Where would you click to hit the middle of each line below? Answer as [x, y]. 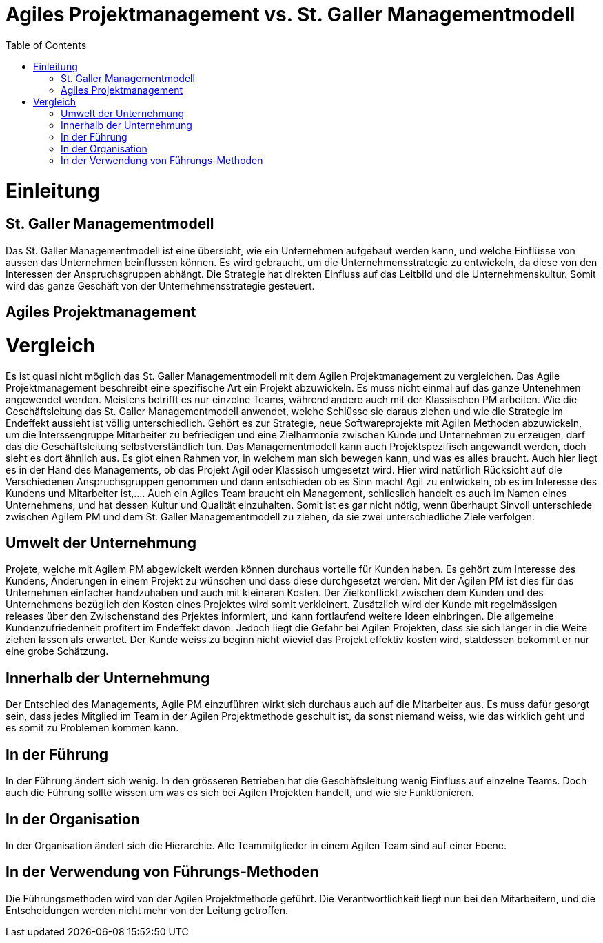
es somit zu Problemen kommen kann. [92, 728]
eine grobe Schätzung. [57, 651]
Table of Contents [46, 45]
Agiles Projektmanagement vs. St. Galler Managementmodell [290, 14]
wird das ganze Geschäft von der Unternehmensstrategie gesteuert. [160, 285]
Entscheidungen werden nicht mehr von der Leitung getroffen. [147, 910]
